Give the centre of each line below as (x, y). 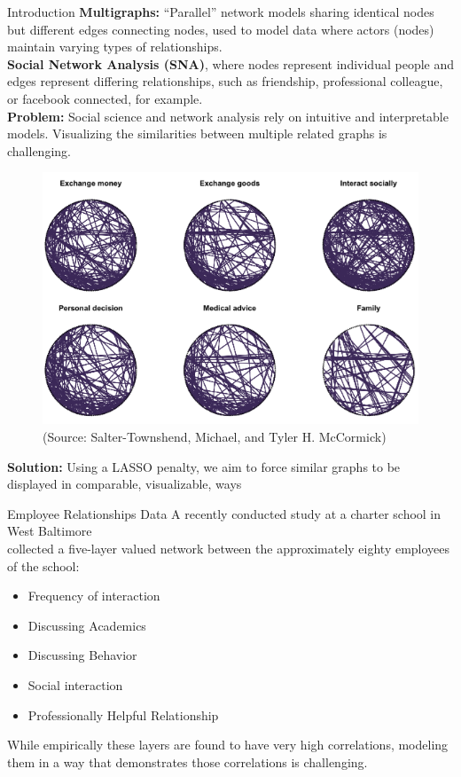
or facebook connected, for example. (105, 98)
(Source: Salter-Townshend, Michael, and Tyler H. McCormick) (215, 437)
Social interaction (75, 685)
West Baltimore (50, 531)
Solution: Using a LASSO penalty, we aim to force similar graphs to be (204, 466)
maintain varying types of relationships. (115, 47)
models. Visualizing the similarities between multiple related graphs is (197, 133)
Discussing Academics (87, 625)
